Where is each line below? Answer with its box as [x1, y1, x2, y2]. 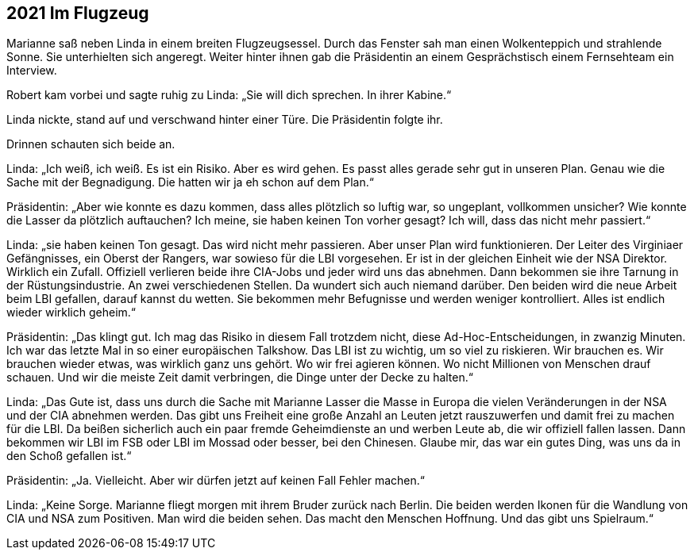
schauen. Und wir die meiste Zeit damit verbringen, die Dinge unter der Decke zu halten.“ [6, 370, 473, 385]
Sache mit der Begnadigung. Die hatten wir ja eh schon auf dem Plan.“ [6, 175, 374, 190]
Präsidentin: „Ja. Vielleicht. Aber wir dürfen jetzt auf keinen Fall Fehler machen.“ [6, 474, 425, 488]
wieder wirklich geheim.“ [6, 305, 137, 320]
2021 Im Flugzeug [6, 3, 149, 23]
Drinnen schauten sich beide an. [6, 137, 175, 151]
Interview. [6, 63, 57, 78]
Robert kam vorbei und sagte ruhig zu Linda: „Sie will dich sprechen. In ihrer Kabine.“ [6, 88, 452, 102]
